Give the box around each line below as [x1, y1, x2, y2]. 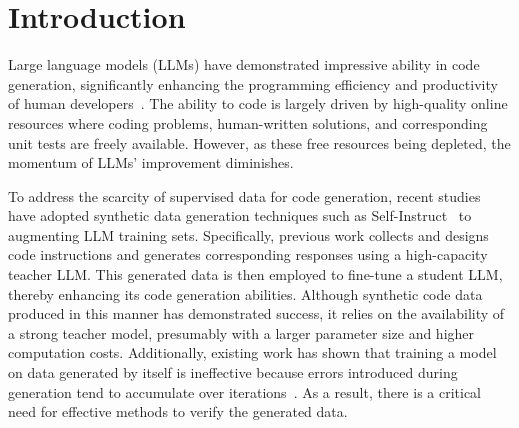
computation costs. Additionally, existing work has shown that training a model [8, 342, 497, 363]
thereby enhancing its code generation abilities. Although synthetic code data [8, 283, 483, 304]
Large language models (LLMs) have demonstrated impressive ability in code [8, 54, 480, 75]
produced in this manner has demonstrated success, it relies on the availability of [8, 303, 505, 324]
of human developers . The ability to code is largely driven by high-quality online [8, 93, 508, 114]
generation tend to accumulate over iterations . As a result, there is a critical [8, 381, 482, 402]
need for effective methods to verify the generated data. [8, 401, 348, 422]
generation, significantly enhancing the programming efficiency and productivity [8, 73, 498, 94]
